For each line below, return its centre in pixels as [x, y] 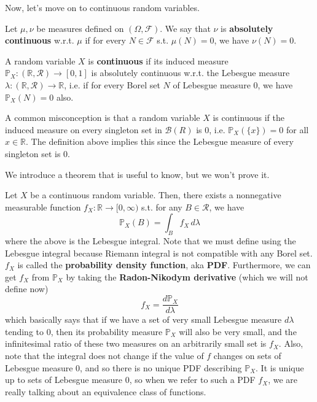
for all [297, 129]
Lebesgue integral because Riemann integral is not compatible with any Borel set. [159, 253]
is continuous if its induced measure [158, 60]
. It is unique [280, 367]
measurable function [43, 207]
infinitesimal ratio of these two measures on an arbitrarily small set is [136, 343]
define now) [27, 289]
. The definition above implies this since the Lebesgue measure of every [160, 141]
